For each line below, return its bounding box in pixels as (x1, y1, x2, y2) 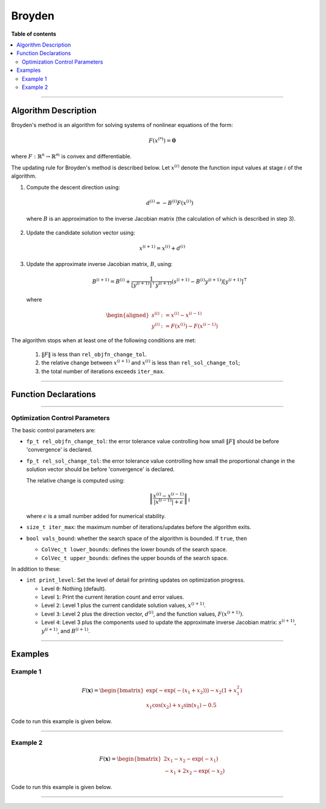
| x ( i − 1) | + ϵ (153, 497, 184, 505)
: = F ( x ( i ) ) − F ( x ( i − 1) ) (161, 321, 219, 330)
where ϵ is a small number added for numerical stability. (26, 512, 166, 519)
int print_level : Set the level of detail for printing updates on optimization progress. (26, 576, 245, 583)
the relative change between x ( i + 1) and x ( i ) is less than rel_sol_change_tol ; (41, 359, 241, 366)
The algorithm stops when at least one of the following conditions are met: (11, 337, 196, 344)
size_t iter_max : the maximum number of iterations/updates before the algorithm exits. (26, 524, 252, 531)
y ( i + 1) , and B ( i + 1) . (41, 626, 91, 634)
